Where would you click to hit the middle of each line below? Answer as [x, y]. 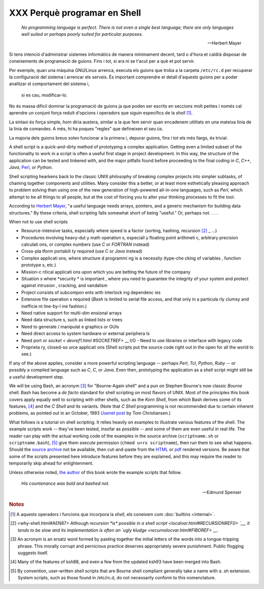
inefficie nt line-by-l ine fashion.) [54, 306]
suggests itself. [33, 553]
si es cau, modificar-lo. [44, 95]
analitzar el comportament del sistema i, [49, 84]
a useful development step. [36, 377]
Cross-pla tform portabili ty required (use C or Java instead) [82, 251]
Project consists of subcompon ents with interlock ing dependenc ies [91, 292]
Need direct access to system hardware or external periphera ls [86, 333]
